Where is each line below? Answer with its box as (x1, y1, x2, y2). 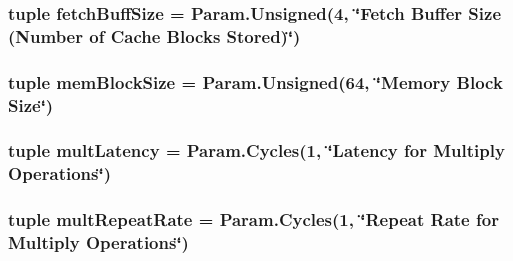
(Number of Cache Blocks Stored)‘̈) (8, 23, 301, 48)
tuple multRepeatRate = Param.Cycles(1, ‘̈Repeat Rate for (8, 207, 499, 232)
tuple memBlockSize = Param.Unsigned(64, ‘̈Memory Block (8, 69, 503, 94)
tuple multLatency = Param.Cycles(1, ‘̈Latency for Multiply (8, 138, 505, 163)
